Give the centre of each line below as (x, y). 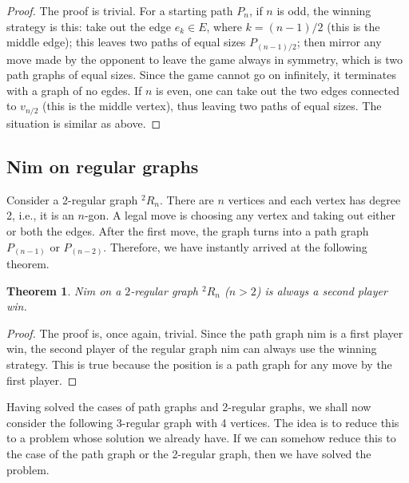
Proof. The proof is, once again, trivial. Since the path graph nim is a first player (205, 333)
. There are (187, 199)
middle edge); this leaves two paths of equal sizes (126, 42)
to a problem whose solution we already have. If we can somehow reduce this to (201, 438)
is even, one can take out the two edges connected (278, 90)
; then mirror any (339, 42)
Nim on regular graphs (103, 166)
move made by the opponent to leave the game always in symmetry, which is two (205, 59)
